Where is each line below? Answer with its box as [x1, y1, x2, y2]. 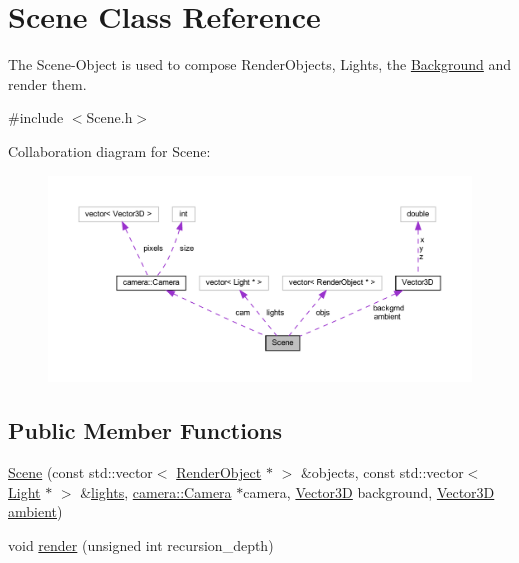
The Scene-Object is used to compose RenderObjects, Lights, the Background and [8, 54, 512, 75]
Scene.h [86, 107, 133, 128]
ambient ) [8, 501, 63, 522]
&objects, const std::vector [300, 461, 464, 482]
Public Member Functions [8, 415, 282, 446]
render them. [8, 73, 87, 94]
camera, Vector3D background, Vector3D [243, 481, 495, 502]
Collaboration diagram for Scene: [8, 140, 211, 161]
